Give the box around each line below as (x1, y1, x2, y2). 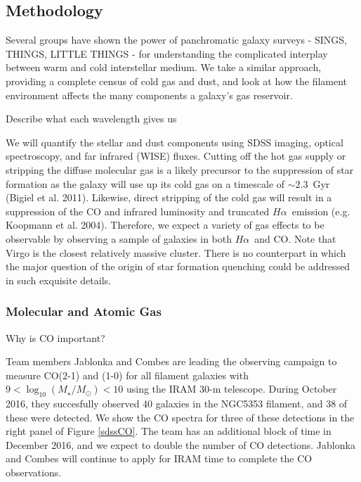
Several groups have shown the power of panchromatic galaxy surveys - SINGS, (6, 32, 347, 47)
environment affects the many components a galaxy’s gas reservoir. (6, 87, 293, 102)
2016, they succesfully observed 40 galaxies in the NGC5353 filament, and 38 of (6, 396, 348, 411)
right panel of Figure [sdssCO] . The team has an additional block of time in (6, 424, 332, 438)
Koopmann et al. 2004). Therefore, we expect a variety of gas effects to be (6, 217, 324, 232)
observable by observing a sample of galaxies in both (6, 231, 232, 246)
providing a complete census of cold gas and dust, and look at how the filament (6, 73, 348, 88)
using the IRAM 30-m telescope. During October (126, 381, 337, 396)
